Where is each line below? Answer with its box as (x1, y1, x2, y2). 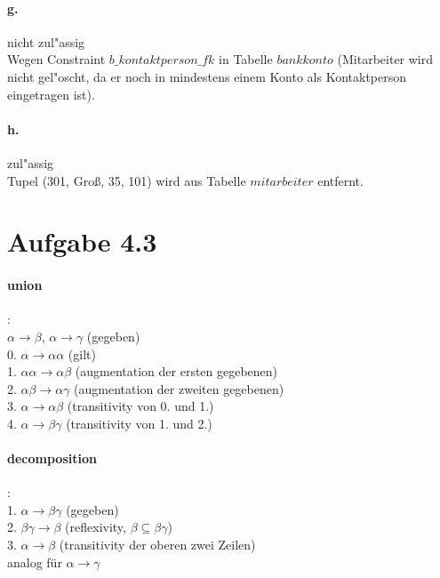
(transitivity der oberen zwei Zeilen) (59, 535, 256, 554)
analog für (7, 552, 62, 571)
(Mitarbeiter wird (337, 50, 434, 68)
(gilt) (68, 344, 96, 363)
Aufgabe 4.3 (7, 223, 157, 260)
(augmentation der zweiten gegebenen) (74, 379, 284, 397)
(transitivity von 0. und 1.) (67, 397, 214, 415)
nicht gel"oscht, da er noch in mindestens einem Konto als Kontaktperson (7, 67, 407, 85)
